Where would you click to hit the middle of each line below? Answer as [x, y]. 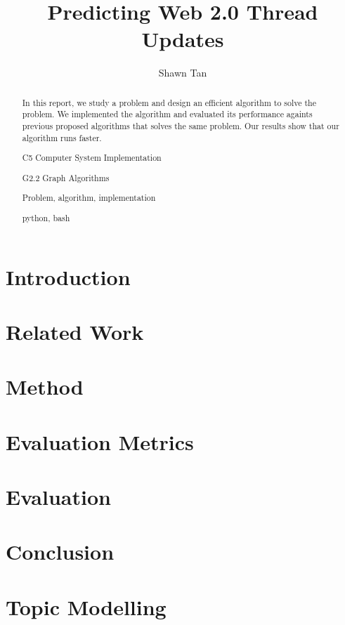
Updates [183, 39]
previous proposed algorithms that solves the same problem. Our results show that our [181, 126]
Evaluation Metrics [100, 441]
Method [45, 387]
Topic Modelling [86, 606]
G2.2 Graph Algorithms [66, 177]
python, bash [46, 217]
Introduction [68, 276]
